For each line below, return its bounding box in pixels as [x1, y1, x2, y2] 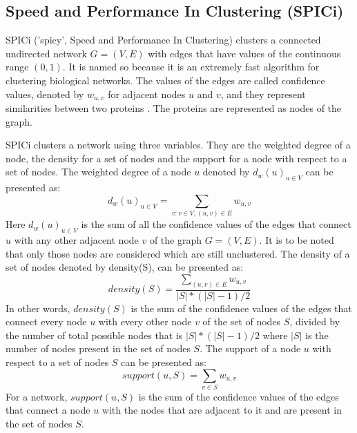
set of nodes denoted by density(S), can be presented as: [6, 260, 244, 274]
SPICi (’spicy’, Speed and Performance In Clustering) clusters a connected [6, 32, 321, 47]
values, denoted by [6, 86, 84, 101]
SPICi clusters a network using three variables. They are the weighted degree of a [6, 137, 351, 152]
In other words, [6, 300, 70, 315]
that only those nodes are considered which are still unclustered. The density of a [6, 246, 350, 260]
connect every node [6, 314, 87, 329]
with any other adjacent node [14, 232, 139, 247]
